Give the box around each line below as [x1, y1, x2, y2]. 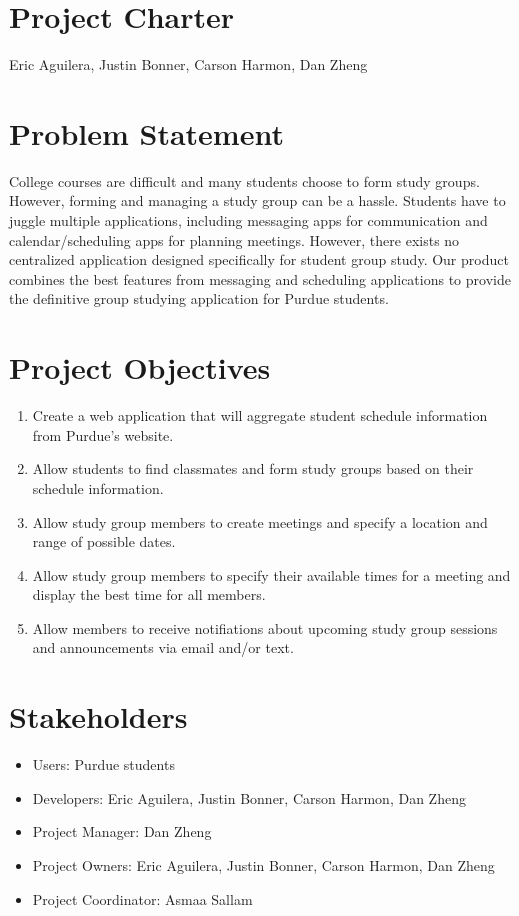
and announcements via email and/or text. [32, 637, 294, 658]
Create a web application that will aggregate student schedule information [32, 405, 488, 426]
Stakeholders [9, 696, 188, 737]
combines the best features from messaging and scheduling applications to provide [9, 268, 511, 289]
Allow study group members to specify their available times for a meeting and [32, 564, 511, 585]
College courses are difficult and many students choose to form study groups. [9, 170, 480, 191]
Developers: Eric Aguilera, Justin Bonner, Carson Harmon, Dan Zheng [32, 787, 466, 808]
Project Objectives [9, 347, 271, 388]
